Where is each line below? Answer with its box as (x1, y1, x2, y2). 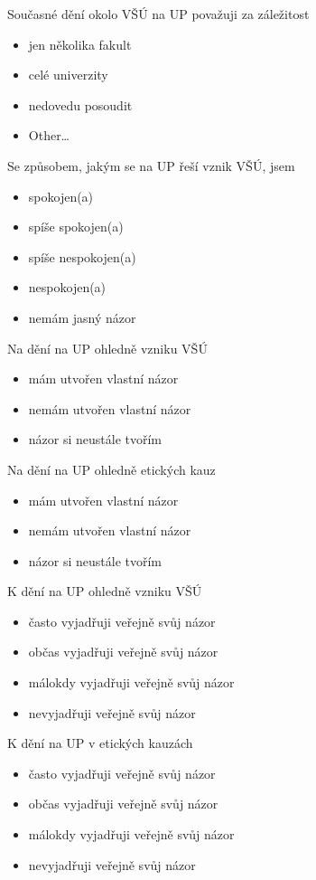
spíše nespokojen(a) (28, 247, 136, 266)
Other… (28, 126, 70, 145)
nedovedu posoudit (28, 95, 133, 114)
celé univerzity (28, 65, 108, 84)
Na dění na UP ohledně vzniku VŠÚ (7, 338, 208, 357)
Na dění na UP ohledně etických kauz (7, 459, 216, 478)
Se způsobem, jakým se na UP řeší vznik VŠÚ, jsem (7, 156, 295, 175)
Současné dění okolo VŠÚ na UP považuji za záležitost (7, 5, 310, 23)
